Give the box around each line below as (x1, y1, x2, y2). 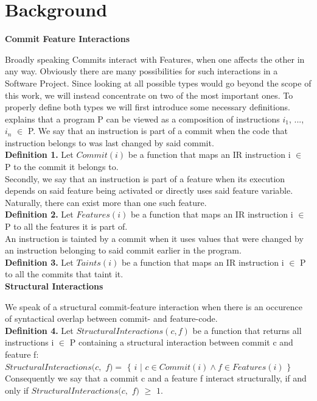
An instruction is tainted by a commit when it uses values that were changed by (5, 232, 304, 244)
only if (5, 383, 29, 396)
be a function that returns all (192, 324, 302, 336)
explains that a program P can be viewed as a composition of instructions (5, 112, 280, 125)
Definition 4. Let (5, 324, 74, 336)
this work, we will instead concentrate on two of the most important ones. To (5, 88, 293, 101)
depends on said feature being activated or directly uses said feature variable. (5, 184, 293, 197)
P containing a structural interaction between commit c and (69, 336, 293, 349)
